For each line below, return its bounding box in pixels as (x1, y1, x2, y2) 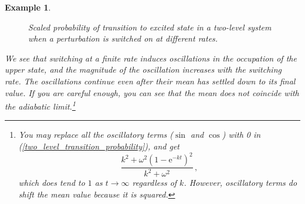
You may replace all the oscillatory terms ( (18, 128, 174, 141)
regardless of (132, 176, 177, 189)
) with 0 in (222, 128, 261, 141)
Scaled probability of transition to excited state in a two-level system (28, 21, 272, 33)
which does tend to (18, 176, 85, 189)
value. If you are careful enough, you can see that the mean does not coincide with (5, 86, 299, 98)
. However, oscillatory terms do (184, 176, 297, 189)
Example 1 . (5, 1, 51, 13)
